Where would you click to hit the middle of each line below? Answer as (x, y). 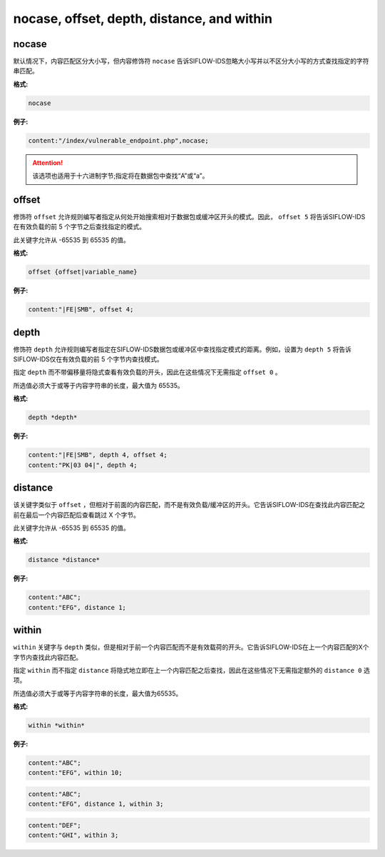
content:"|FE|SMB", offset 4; (81, 310)
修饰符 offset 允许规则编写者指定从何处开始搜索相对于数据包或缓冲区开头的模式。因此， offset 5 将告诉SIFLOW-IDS (189, 217)
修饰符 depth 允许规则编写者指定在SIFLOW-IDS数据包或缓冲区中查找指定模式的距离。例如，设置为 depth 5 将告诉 (183, 349)
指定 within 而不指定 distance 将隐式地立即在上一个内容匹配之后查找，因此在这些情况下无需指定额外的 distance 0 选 (191, 670)
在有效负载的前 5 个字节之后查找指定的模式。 (79, 227)
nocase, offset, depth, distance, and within (143, 19)
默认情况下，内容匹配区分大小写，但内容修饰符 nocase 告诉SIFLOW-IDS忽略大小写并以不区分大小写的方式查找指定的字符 (191, 61)
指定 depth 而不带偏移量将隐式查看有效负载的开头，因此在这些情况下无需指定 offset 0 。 (147, 372)
